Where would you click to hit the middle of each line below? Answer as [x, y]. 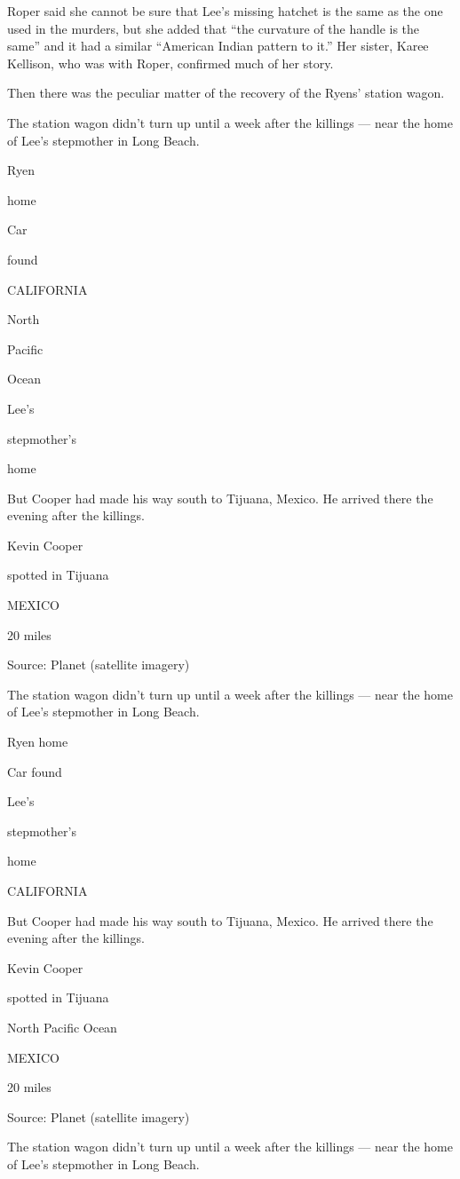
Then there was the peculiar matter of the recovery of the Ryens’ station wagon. [226, 93]
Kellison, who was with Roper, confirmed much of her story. [171, 63]
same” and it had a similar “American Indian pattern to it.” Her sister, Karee [218, 46]
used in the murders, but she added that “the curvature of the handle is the [214, 28]
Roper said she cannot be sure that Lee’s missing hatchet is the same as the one [225, 11]
